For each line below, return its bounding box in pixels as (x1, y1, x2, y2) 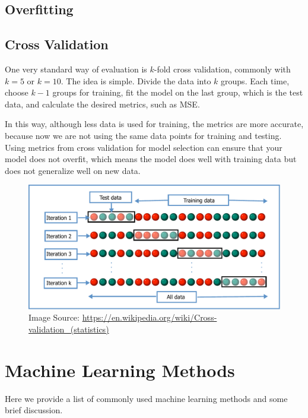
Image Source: (28, 311, 80, 324)
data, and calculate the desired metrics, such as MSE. (5, 97, 200, 110)
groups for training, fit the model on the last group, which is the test (52, 86, 303, 99)
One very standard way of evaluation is (5, 62, 147, 75)
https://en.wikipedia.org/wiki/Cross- (82, 311, 217, 324)
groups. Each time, (221, 74, 290, 87)
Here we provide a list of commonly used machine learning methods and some (5, 392, 288, 404)
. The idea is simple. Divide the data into (61, 74, 211, 87)
